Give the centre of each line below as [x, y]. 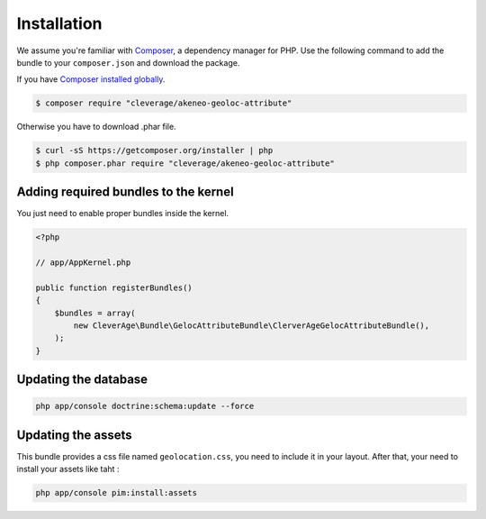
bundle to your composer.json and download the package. [128, 62]
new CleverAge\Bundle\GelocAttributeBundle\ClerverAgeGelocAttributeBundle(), [252, 325]
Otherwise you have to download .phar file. [96, 127]
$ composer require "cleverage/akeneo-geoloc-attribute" [164, 103]
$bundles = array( [95, 313]
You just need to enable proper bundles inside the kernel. [123, 214]
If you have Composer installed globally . [91, 79]
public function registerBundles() [114, 287]
